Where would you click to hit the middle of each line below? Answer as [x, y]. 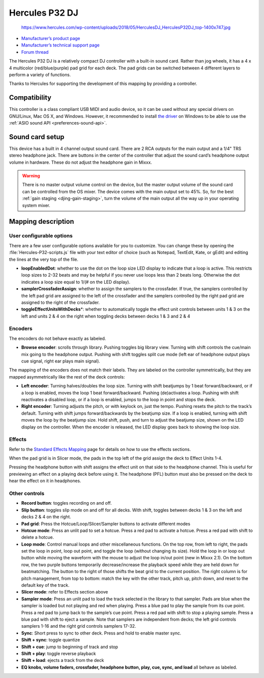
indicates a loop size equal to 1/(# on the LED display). [76, 282]
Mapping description [42, 222]
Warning [31, 176]
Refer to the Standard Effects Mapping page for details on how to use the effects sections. [100, 449]
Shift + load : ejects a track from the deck [63, 660]
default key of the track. [45, 585]
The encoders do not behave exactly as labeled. [57, 338]
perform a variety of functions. [40, 74]
